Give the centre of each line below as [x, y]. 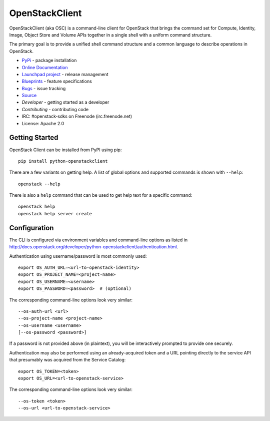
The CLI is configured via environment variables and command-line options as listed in [98, 240]
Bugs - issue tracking [44, 88]
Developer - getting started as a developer [65, 102]
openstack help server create [55, 214]
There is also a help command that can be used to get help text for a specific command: [101, 195]
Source [29, 96]
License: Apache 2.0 [43, 123]
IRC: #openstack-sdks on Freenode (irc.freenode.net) [77, 116]
